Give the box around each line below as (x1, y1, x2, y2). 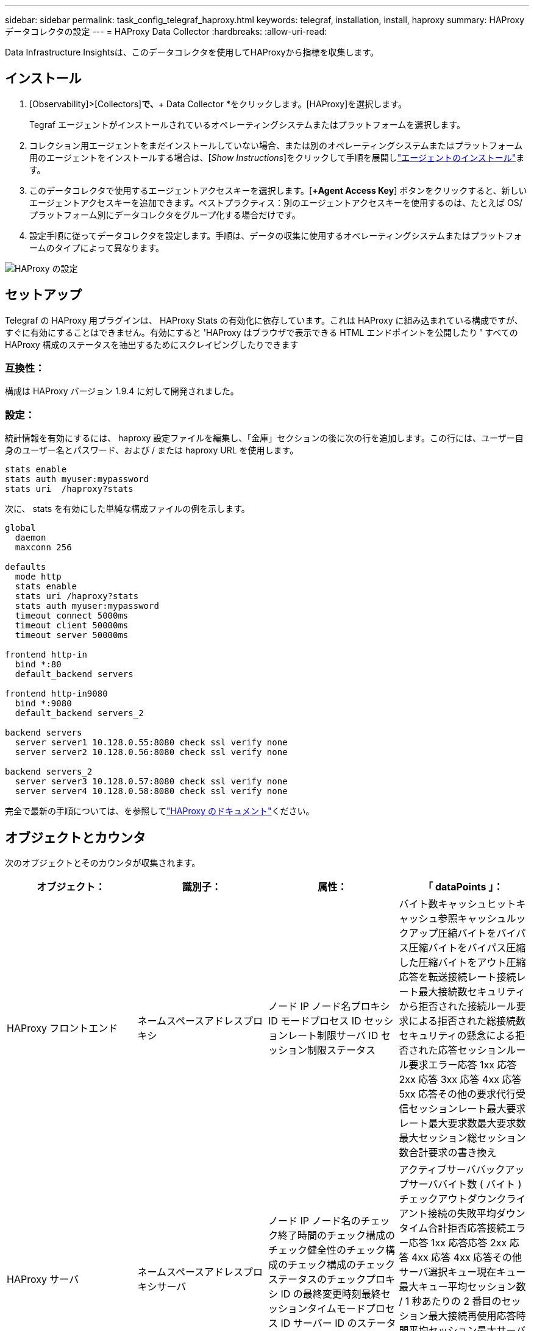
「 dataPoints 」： (423, 881, 504, 893)
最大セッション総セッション (399, 1132, 526, 1145)
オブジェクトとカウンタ (5, 829, 146, 845)
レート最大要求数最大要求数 (399, 1117, 526, 1130)
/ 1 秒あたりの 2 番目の (399, 1295, 502, 1308)
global (5, 523, 36, 533)
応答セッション (438, 1044, 507, 1057)
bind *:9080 (15, 698, 72, 709)
